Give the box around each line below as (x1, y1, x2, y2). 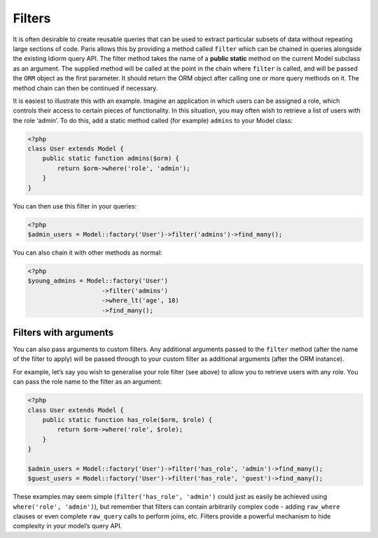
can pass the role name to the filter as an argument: (13, 378, 162, 386)
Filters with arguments (13, 326, 114, 339)
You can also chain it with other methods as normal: (13, 248, 162, 257)
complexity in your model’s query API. (13, 522, 122, 530)
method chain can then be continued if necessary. (13, 84, 158, 92)
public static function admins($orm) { (42, 155, 180, 162)
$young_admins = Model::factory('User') (27, 277, 168, 285)
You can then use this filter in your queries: (13, 201, 137, 210)
